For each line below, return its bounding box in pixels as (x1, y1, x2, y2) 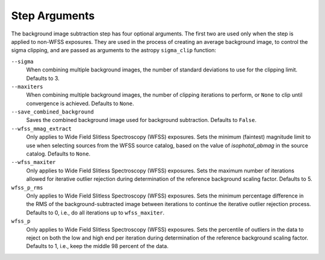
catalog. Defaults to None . (26, 150, 91, 157)
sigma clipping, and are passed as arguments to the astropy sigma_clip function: (11, 47, 217, 54)
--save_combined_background (11, 109, 94, 115)
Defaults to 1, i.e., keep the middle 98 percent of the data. (26, 243, 169, 250)
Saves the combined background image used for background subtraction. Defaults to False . (26, 116, 257, 124)
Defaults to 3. (26, 74, 60, 82)
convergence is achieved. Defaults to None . (26, 100, 135, 107)
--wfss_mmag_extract (11, 125, 72, 132)
